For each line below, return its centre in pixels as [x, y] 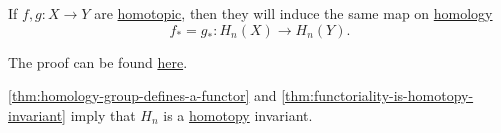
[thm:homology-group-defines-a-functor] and [142, 95]
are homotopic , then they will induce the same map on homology [293, 13]
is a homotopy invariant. [238, 114]
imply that [103, 114]
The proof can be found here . [98, 61]
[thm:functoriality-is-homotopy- [377, 95]
